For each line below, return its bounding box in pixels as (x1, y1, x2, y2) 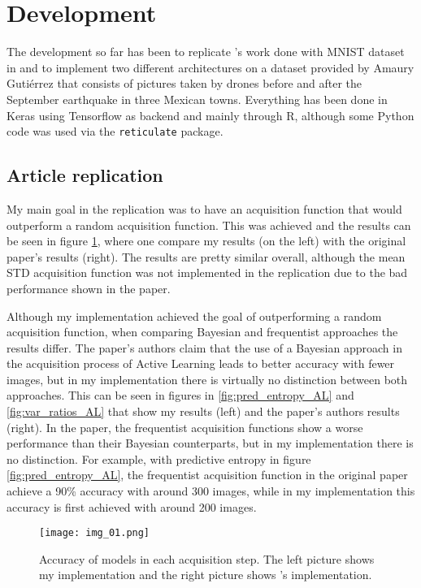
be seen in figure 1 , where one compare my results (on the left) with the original (7, 232, 406, 249)
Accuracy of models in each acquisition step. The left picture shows (39, 550, 375, 567)
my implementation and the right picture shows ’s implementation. (39, 566, 372, 583)
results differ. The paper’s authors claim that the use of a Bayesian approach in (7, 339, 402, 356)
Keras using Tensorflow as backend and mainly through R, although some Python (7, 106, 414, 123)
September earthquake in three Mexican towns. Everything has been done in (7, 90, 388, 107)
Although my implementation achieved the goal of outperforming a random (7, 307, 382, 324)
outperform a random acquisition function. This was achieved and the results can (7, 216, 411, 233)
